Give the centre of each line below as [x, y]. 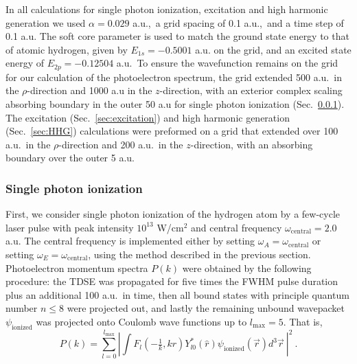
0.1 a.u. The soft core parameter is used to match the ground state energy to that [177, 36]
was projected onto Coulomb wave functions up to [141, 321]
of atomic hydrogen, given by [67, 49]
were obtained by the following [247, 268]
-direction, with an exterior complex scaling [251, 90]
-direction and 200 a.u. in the [121, 144]
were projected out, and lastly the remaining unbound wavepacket [206, 308]
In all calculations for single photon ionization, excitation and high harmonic [167, 9]
